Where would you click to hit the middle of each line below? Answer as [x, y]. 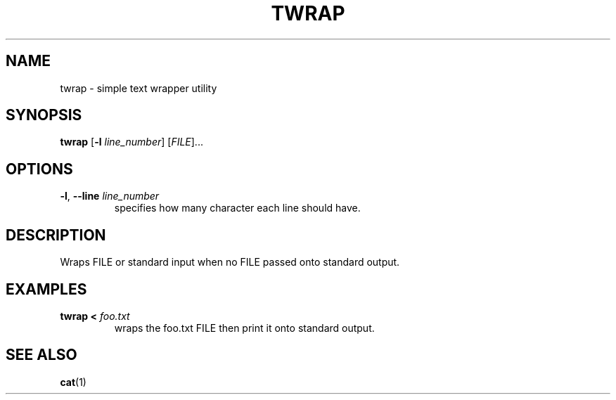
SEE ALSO [41, 355]
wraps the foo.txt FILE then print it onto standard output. [244, 328]
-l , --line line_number [110, 196]
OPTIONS [39, 169]
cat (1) [73, 382]
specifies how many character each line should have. [237, 208]
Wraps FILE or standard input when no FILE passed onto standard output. [230, 262]
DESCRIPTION [56, 235]
